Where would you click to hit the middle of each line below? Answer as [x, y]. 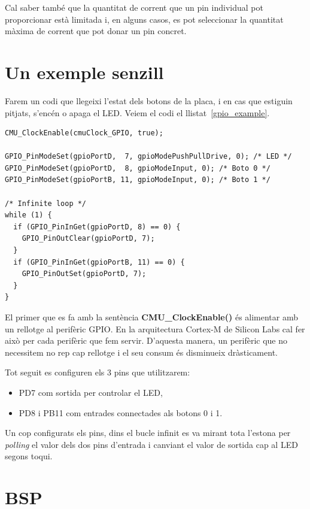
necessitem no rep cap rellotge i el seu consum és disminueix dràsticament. [141, 352]
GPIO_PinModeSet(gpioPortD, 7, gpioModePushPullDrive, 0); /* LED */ [148, 157]
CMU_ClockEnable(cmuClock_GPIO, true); [84, 133]
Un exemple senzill [84, 72]
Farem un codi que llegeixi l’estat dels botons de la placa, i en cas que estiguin [149, 100]
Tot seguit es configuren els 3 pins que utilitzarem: [98, 372]
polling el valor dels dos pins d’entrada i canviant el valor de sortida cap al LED [151, 444]
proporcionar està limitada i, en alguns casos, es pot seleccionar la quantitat [144, 19]
